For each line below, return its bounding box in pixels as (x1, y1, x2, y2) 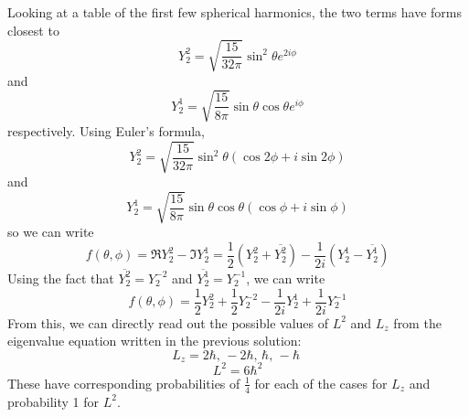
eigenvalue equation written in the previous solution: (7, 331, 302, 350)
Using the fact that (7, 268, 114, 287)
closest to (7, 20, 59, 39)
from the (393, 313, 442, 332)
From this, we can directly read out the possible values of (7, 313, 328, 332)
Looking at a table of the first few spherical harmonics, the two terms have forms (7, 3, 462, 21)
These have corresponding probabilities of (7, 373, 240, 392)
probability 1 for (7, 391, 100, 411)
